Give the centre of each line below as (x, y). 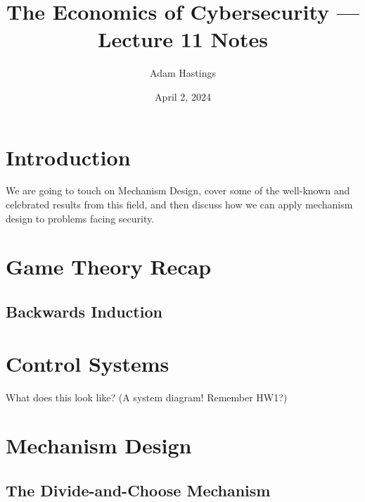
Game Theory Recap (109, 266)
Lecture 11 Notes (183, 39)
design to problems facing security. (80, 218)
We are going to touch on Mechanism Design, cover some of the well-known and (178, 190)
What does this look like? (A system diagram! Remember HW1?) (147, 397)
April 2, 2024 (183, 96)
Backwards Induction (84, 311)
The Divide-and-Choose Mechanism (138, 490)
